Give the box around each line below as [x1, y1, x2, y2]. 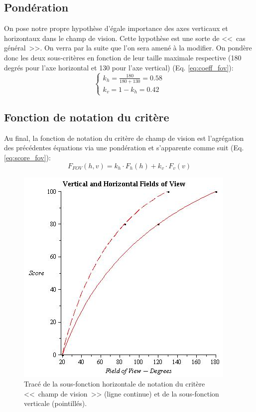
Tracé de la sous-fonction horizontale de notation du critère [24, 379, 205, 389]
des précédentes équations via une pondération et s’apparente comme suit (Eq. [4, 142, 244, 153]
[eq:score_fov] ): [4, 152, 51, 162]
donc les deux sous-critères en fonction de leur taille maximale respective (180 [4, 52, 242, 62]
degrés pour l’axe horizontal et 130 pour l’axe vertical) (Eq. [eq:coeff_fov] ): [4, 62, 234, 72]
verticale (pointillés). [24, 398, 87, 409]
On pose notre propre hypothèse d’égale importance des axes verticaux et [4, 23, 228, 33]
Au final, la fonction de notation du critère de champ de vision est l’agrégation [4, 132, 244, 143]
